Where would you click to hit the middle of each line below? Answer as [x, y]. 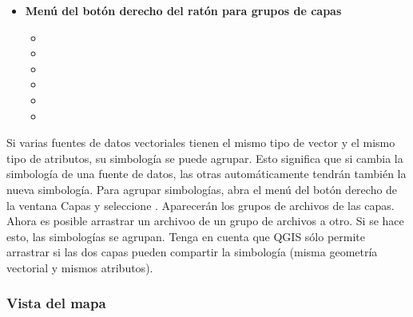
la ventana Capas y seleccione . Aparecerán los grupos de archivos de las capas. [201, 205]
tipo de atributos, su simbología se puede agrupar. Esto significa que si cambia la [205, 158]
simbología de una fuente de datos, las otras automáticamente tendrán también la [206, 174]
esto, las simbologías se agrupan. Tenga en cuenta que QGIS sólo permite [186, 236]
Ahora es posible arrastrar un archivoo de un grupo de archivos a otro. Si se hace [205, 221]
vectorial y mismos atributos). [80, 267]
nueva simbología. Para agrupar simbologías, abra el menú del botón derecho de [202, 189]
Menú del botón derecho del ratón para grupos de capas [183, 10]
